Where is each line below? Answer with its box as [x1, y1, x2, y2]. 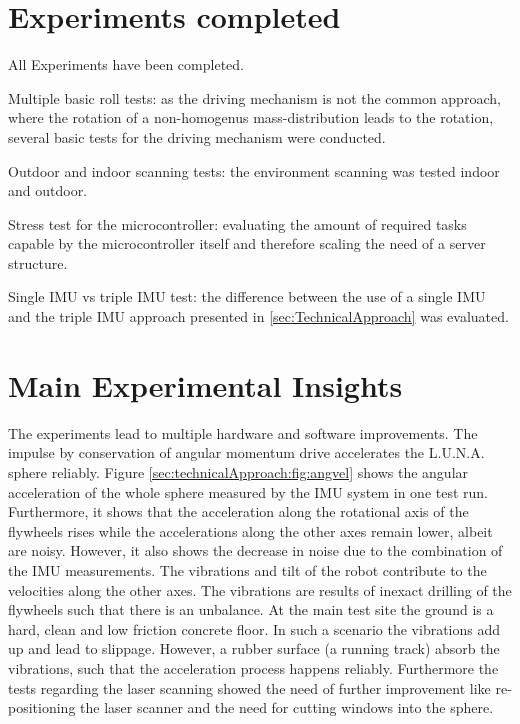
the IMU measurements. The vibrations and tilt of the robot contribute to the [8, 559, 487, 580]
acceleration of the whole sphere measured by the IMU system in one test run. [8, 481, 488, 502]
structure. [8, 252, 68, 273]
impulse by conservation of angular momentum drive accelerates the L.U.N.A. [8, 442, 485, 463]
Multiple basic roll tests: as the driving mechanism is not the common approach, [8, 87, 501, 108]
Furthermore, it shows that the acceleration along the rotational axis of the [8, 501, 469, 522]
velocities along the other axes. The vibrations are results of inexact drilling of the [8, 579, 512, 600]
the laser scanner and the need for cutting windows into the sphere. [80, 697, 494, 718]
